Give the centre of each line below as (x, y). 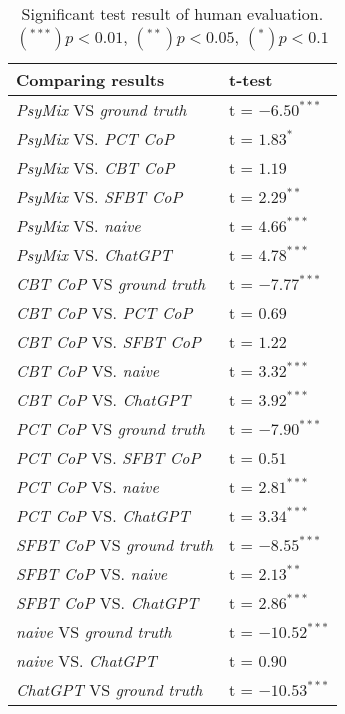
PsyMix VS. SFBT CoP (99, 196)
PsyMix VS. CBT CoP (95, 167)
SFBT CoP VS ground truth (115, 544)
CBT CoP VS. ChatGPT (103, 399)
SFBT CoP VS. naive (92, 573)
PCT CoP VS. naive (87, 486)
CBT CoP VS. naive (88, 370)
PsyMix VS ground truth (101, 109)
